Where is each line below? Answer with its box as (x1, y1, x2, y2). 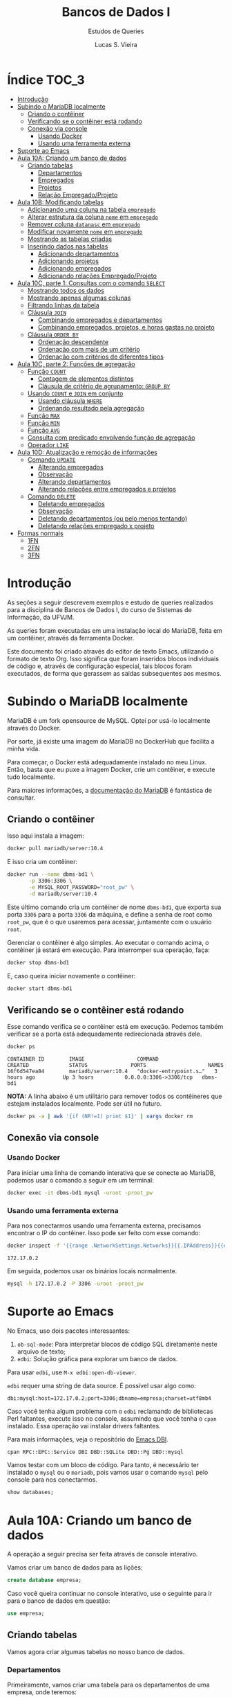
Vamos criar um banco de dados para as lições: (7, 1563, 143, 1572)
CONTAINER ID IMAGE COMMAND (7, 1056, 159, 1063)
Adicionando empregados (37, 264, 112, 272)
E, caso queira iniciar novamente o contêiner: (7, 971, 136, 980)
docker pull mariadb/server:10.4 (7, 845, 104, 852)
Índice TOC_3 (7, 72, 85, 87)
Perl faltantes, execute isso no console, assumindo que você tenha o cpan (7, 1414, 217, 1423)
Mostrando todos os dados (27, 286, 105, 294)
